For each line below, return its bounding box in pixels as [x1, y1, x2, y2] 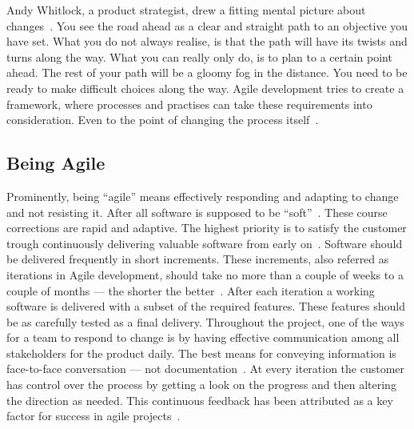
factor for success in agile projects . [6, 407, 181, 424]
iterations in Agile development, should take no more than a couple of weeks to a [6, 266, 404, 283]
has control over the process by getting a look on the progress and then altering [6, 376, 396, 393]
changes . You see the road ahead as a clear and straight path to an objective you [6, 17, 408, 34]
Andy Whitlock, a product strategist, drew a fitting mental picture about [6, 2, 366, 18]
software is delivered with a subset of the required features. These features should [6, 298, 405, 315]
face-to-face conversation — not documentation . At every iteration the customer [6, 360, 405, 377]
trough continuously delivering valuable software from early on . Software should [6, 235, 403, 251]
